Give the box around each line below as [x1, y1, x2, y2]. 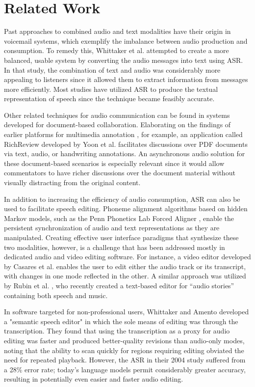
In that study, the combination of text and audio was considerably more [4, 64, 221, 75]
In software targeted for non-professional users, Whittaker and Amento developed [4, 306, 249, 317]
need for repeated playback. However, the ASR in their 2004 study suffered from [4, 355, 246, 365]
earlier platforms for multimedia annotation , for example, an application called [4, 129, 243, 139]
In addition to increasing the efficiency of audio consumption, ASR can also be [4, 193, 240, 204]
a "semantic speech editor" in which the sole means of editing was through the [4, 316, 238, 326]
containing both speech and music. [4, 290, 108, 300]
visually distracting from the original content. [4, 177, 141, 188]
